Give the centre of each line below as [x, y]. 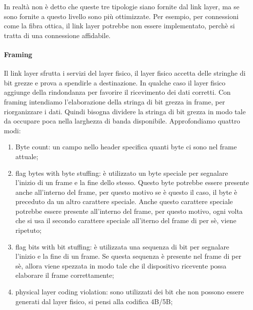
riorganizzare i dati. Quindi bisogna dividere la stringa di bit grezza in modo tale [125, 111]
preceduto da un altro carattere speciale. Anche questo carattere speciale [124, 201]
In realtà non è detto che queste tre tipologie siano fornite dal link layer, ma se [122, 6]
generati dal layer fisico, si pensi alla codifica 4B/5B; [94, 301]
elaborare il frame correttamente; [65, 275]
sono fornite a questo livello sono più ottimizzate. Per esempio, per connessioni [121, 16]
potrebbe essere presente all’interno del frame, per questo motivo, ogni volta [129, 211]
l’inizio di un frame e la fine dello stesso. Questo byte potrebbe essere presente [132, 182]
